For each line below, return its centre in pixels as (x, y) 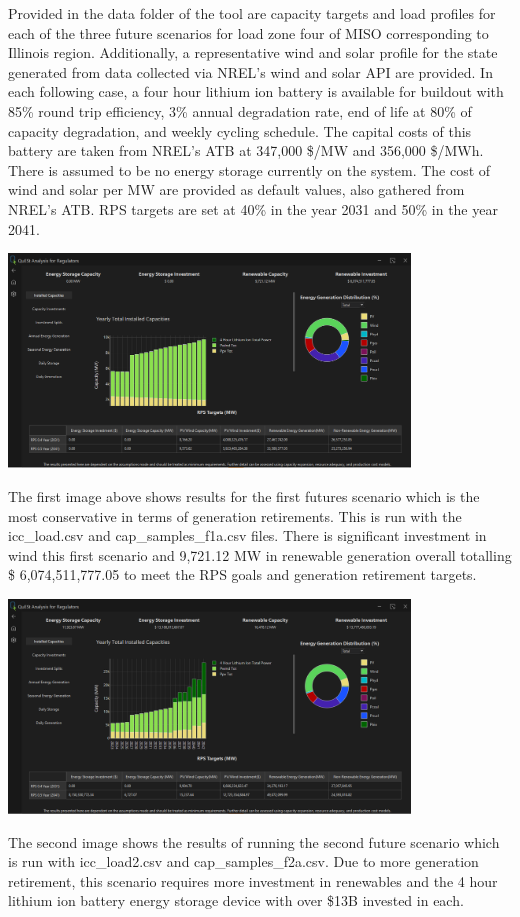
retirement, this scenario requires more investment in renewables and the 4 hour (253, 880)
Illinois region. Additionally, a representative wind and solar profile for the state (253, 52)
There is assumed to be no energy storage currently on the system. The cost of (249, 169)
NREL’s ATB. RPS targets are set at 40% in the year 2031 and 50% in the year (253, 208)
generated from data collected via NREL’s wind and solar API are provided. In (250, 71)
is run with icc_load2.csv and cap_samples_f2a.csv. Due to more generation (243, 861)
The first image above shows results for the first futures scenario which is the (244, 496)
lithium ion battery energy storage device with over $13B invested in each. (236, 900)
